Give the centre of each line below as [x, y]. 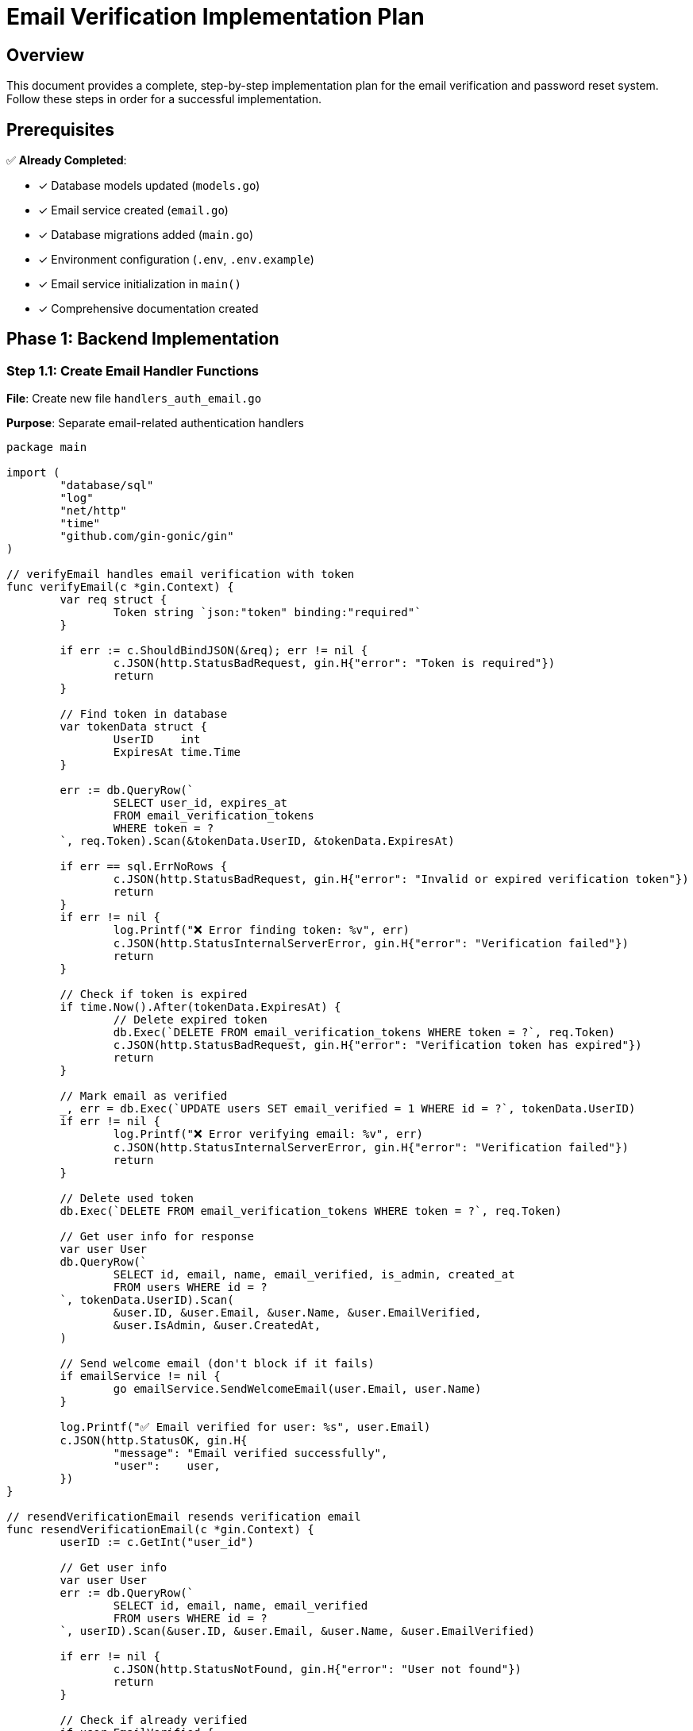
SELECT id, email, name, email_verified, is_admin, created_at [314, 1275]
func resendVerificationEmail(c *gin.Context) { [160, 1530]
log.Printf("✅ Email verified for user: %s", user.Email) [245, 1427]
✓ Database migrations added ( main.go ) [146, 235]
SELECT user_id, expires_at [200, 803]
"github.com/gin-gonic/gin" [147, 536]
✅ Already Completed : [67, 160]
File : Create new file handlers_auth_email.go [134, 399]
